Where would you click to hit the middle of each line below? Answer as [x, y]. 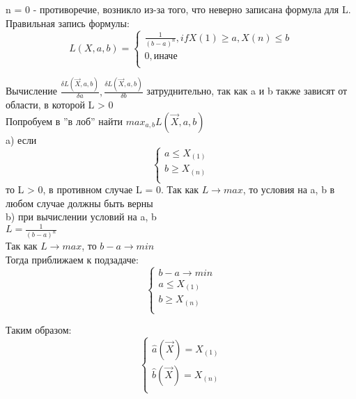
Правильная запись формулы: [68, 23]
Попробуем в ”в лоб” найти [64, 121]
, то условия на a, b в [289, 189]
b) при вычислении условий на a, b [81, 217]
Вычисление [31, 91]
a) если [21, 139]
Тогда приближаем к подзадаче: [72, 259]
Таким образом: [39, 330]
